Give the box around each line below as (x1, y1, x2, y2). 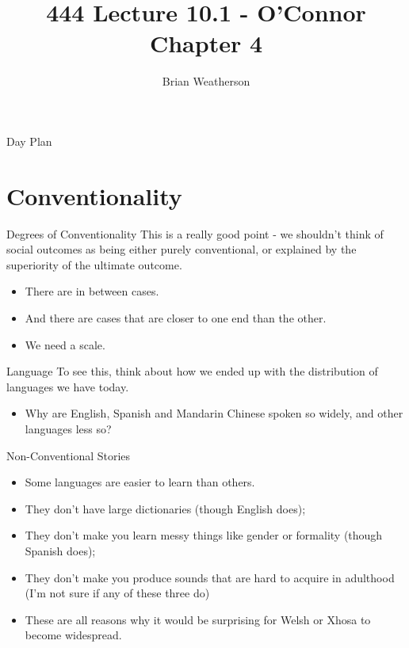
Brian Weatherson (162, 73, 250, 90)
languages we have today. (6, 378, 129, 395)
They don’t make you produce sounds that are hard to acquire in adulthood (25, 569, 395, 585)
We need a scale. (25, 336, 105, 353)
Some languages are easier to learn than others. (25, 474, 255, 490)
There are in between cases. (25, 283, 159, 299)
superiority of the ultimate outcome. (6, 256, 182, 273)
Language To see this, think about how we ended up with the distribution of (6, 363, 378, 379)
